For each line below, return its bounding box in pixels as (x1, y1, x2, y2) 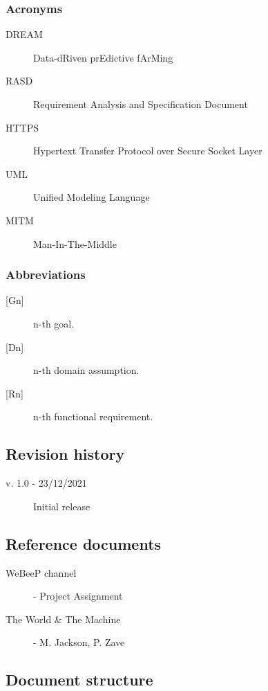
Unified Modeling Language (33, 190, 150, 204)
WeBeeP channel (6, 565, 77, 580)
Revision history (6, 443, 125, 465)
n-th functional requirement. (33, 409, 153, 424)
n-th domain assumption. (33, 363, 140, 377)
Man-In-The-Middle (33, 236, 117, 251)
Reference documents (6, 532, 162, 554)
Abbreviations (6, 266, 86, 283)
